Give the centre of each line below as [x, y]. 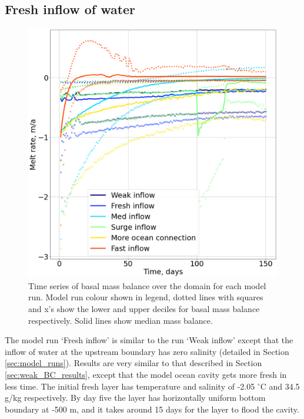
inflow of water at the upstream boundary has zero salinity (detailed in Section [147, 351]
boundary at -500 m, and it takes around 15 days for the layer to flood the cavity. [152, 409]
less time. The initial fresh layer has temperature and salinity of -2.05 [130, 386]
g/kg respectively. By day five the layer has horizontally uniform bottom [135, 398]
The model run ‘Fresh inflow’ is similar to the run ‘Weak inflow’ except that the [149, 340]
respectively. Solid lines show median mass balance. [121, 320]
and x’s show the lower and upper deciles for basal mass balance [144, 308]
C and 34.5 [280, 386]
